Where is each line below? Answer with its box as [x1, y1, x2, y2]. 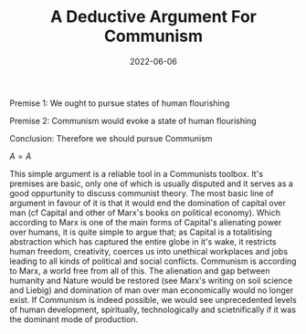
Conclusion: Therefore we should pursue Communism [9, 132, 213, 143]
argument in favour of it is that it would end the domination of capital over [9, 197, 286, 208]
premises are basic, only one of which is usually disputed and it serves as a [9, 178, 294, 189]
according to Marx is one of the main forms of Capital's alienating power [9, 216, 282, 227]
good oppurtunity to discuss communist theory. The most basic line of [9, 187, 274, 198]
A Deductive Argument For [49, 6, 258, 27]
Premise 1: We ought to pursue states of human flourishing [9, 98, 230, 109]
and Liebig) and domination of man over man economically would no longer [9, 285, 294, 296]
